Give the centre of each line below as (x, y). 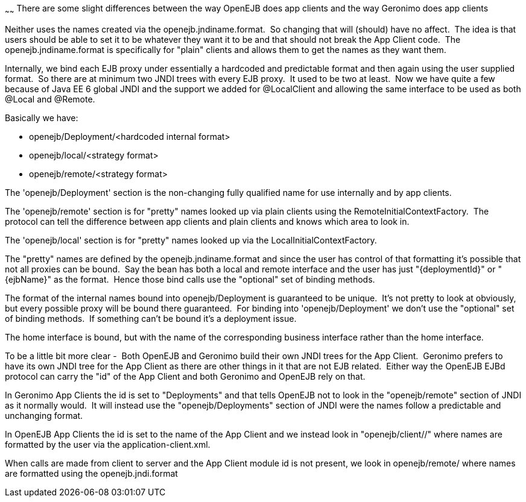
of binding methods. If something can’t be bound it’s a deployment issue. (151, 318)
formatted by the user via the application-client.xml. (108, 444)
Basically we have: (42, 118)
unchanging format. (44, 415)
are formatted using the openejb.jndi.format (91, 473)
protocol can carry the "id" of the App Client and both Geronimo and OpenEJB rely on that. (185, 376)
